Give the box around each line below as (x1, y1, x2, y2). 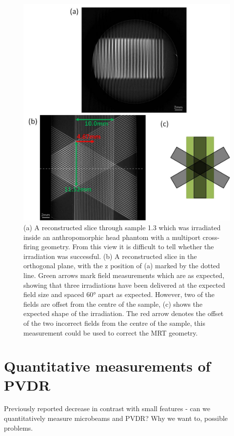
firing (23, 241, 39, 252)
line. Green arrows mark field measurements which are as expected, (23, 270, 225, 280)
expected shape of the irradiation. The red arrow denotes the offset (23, 308, 224, 318)
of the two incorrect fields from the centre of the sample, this (23, 317, 205, 328)
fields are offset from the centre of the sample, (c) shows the (23, 298, 203, 309)
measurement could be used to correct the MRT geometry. (23, 327, 198, 337)
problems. (4, 422, 33, 433)
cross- (202, 232, 220, 242)
